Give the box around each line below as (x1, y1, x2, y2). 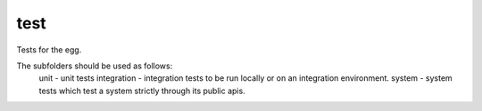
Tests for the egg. (16, 44, 82, 55)
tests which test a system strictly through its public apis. (38, 85, 245, 96)
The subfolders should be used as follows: (16, 60, 173, 71)
